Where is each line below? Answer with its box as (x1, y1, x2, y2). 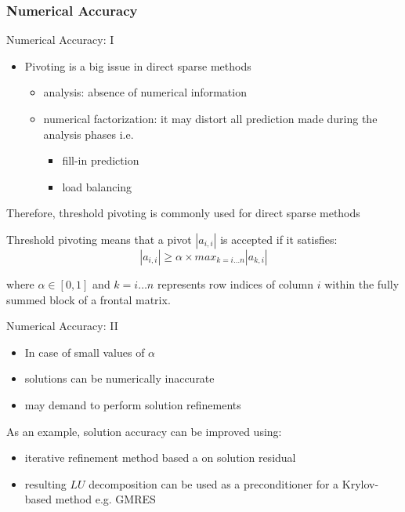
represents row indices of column (157, 275, 313, 292)
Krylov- (342, 475, 379, 492)
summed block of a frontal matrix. (6, 291, 171, 307)
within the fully (324, 275, 400, 292)
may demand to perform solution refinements (24, 396, 241, 412)
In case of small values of (24, 343, 145, 360)
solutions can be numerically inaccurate (24, 370, 215, 387)
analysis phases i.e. (43, 125, 134, 142)
